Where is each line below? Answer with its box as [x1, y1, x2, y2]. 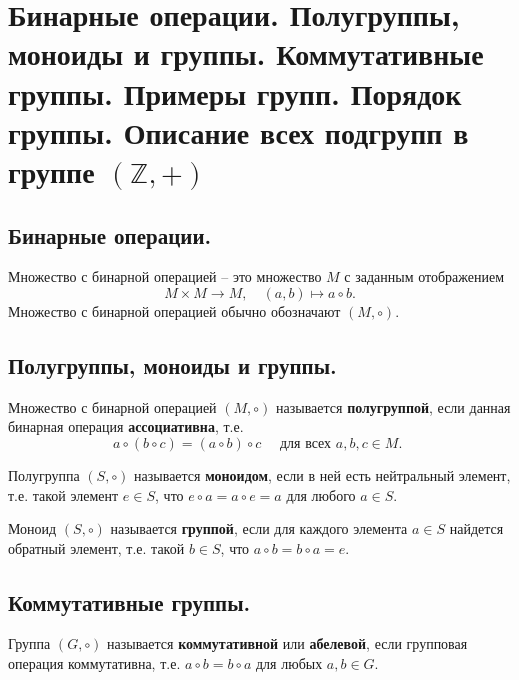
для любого [286, 484, 356, 505]
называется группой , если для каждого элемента [110, 518, 408, 539]
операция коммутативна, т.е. [8, 653, 181, 674]
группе [8, 150, 95, 191]
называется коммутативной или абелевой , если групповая [107, 633, 468, 654]
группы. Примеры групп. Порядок [8, 72, 462, 113]
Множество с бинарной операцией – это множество [8, 266, 322, 287]
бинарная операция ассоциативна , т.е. [8, 416, 244, 437]
